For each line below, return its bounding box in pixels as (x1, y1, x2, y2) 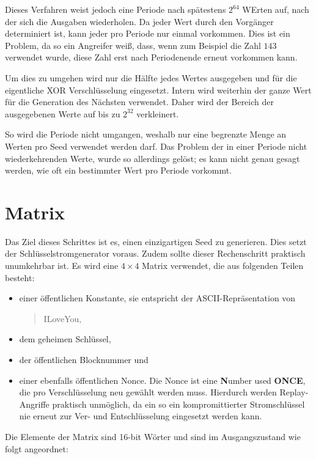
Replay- (279, 386, 309, 398)
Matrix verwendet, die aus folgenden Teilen (142, 259, 304, 272)
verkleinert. (136, 107, 179, 120)
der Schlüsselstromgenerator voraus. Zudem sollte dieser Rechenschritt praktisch (5, 247, 306, 260)
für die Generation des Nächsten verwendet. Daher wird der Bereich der (5, 95, 274, 108)
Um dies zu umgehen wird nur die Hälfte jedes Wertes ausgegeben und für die (5, 71, 297, 84)
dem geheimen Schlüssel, (19, 332, 111, 345)
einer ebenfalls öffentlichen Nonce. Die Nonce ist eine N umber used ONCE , (19, 373, 306, 386)
